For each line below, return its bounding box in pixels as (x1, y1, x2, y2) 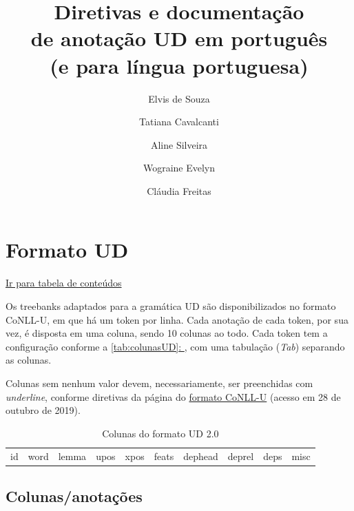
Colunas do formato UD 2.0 (102, 426, 219, 440)
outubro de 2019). (6, 403, 81, 417)
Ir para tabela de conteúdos (6, 275, 122, 290)
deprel (227, 448, 254, 463)
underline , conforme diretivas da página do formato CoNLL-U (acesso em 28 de (6, 389, 341, 404)
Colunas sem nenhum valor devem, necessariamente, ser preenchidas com (6, 375, 313, 390)
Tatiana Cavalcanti (139, 114, 219, 129)
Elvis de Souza (148, 91, 210, 105)
